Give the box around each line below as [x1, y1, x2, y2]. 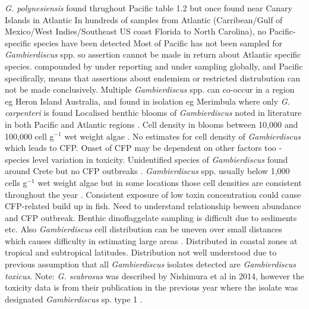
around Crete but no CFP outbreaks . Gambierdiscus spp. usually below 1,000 [5, 165, 290, 177]
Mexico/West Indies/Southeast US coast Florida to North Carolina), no [5, 25, 267, 37]
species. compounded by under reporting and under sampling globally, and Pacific [5, 59, 303, 72]
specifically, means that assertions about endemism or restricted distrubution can [5, 71, 301, 84]
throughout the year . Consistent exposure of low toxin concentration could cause [5, 188, 301, 200]
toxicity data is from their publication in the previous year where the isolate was [5, 281, 298, 294]
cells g [5, 176, 27, 188]
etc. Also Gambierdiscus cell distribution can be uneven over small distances [5, 223, 282, 235]
